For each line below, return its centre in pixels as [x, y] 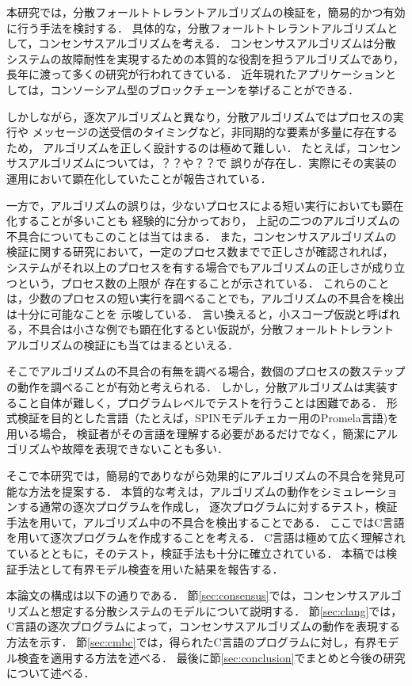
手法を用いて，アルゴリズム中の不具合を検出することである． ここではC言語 [206, 522]
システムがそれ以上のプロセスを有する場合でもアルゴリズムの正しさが [189, 267]
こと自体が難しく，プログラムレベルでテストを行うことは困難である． [200, 402]
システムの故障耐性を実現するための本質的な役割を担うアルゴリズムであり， [206, 58]
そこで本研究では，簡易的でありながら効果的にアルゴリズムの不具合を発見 [200, 476]
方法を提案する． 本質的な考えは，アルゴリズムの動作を [174, 491]
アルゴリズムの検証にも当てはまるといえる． [122, 344]
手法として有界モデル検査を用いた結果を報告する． [150, 568]
